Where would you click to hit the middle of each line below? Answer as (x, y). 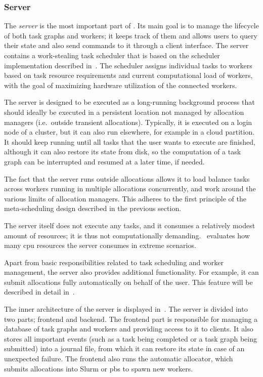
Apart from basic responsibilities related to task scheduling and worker (114, 262)
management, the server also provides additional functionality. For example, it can (131, 272)
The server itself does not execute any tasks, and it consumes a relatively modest (130, 225)
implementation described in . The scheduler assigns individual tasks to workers (128, 65)
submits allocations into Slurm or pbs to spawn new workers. (99, 368)
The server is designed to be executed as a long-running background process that (129, 102)
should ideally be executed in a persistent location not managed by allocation (124, 112)
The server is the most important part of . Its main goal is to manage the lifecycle (131, 26)
